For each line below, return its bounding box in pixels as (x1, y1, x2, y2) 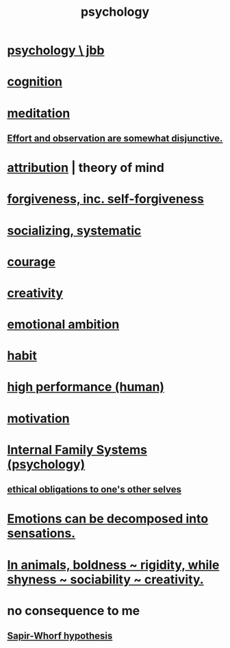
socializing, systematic (7, 223, 142, 238)
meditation (7, 105, 71, 121)
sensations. (7, 525, 76, 541)
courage (7, 254, 56, 269)
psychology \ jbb (7, 42, 105, 58)
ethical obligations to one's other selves (7, 484, 181, 495)
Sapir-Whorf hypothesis (7, 630, 113, 642)
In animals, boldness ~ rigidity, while (7, 557, 220, 573)
